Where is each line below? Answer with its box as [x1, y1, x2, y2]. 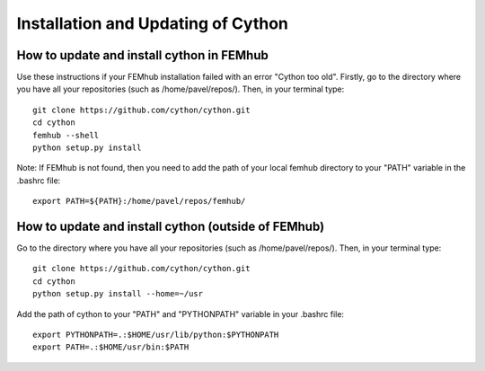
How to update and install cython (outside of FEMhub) [16, 219, 325, 234]
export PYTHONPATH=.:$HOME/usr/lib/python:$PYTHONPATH [32, 330, 279, 340]
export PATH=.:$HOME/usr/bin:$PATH [32, 342, 190, 352]
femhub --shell [32, 130, 100, 140]
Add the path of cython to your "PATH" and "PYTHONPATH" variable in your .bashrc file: [16, 308, 345, 319]
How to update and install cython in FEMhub [16, 48, 269, 63]
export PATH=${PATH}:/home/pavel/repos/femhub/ [32, 196, 246, 207]
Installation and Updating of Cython [16, 13, 289, 33]
